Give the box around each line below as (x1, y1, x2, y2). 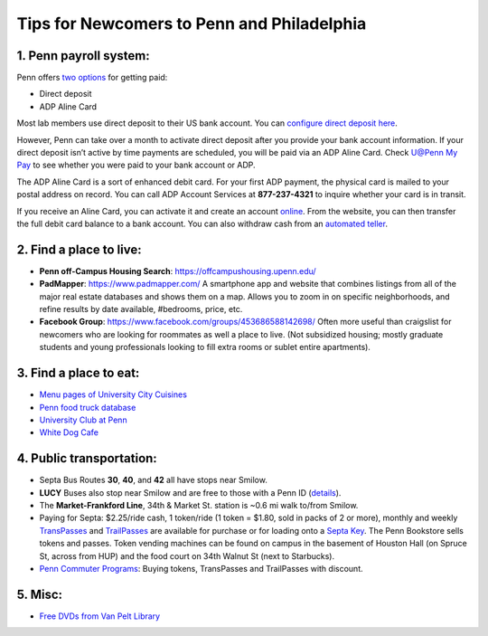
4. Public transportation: (16, 451, 157, 466)
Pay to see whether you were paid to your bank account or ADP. (16, 159, 257, 171)
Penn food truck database (39, 402, 136, 413)
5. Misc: (16, 586, 63, 602)
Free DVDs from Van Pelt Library (39, 611, 161, 622)
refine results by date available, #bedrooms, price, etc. (39, 304, 243, 315)
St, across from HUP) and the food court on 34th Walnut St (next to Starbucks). (39, 550, 334, 561)
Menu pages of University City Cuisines (39, 389, 187, 400)
